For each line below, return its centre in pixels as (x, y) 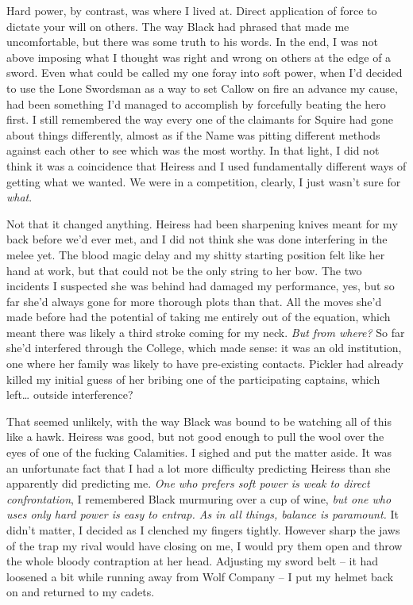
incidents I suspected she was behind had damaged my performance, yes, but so (201, 286)
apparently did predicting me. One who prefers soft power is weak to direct (188, 483)
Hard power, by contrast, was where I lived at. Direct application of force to (192, 10)
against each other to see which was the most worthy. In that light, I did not (193, 150)
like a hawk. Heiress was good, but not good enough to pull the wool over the (195, 437)
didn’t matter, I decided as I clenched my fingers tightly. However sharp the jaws (203, 530)
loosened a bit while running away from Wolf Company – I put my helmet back (200, 576)
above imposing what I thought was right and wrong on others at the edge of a (199, 57)
